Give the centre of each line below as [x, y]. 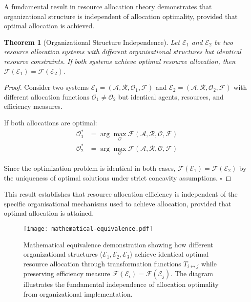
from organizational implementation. [78, 293]
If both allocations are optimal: [51, 122]
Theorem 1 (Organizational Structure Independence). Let [92, 42]
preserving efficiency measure [67, 273]
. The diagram [192, 273]
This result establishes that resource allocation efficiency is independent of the [121, 194]
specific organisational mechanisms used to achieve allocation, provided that [118, 203]
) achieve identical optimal [169, 254]
